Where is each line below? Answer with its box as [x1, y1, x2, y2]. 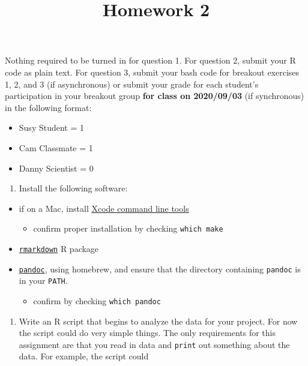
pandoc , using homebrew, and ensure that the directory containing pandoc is [19, 262, 301, 275]
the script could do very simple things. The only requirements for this [19, 326, 276, 339]
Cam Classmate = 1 [19, 141, 93, 154]
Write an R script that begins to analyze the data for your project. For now [19, 314, 298, 327]
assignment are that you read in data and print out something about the [19, 338, 290, 350]
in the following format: [5, 101, 92, 113]
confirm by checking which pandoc [33, 294, 161, 307]
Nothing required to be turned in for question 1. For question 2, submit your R [5, 54, 296, 67]
